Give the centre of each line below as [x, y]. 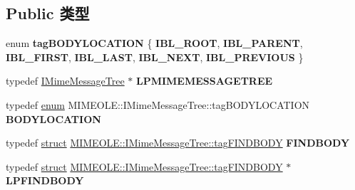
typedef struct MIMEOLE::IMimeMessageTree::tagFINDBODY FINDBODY [178, 143]
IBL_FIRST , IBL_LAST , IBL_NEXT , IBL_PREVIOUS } [155, 57]
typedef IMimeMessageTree [65, 81]
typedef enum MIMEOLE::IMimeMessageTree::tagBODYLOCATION [158, 104]
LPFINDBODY [45, 180]
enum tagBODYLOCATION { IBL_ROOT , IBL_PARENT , [154, 43]
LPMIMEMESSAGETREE [204, 81]
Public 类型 [48, 13]
